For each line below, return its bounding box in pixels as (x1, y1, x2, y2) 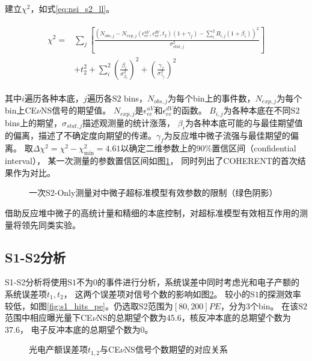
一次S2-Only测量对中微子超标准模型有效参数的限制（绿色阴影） (29, 186, 278, 199)
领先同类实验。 (21, 218, 81, 231)
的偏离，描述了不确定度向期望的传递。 (5, 129, 156, 141)
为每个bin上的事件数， (168, 91, 255, 104)
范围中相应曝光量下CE (5, 311, 93, 324)
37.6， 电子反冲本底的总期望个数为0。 (5, 323, 153, 335)
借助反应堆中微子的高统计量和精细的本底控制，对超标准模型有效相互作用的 (5, 207, 299, 219)
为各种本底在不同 (223, 104, 291, 117)
